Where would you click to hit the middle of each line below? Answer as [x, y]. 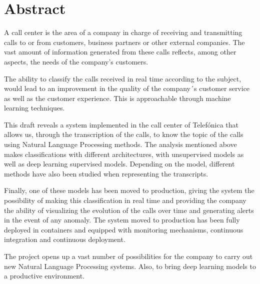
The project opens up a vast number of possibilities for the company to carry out [128, 256]
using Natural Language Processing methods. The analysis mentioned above [120, 144]
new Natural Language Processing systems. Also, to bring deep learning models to [130, 266]
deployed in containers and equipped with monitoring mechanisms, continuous [124, 229]
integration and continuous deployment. [65, 239]
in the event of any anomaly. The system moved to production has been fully [122, 220]
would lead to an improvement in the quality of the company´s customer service [127, 88]
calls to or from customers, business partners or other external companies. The [124, 42]
